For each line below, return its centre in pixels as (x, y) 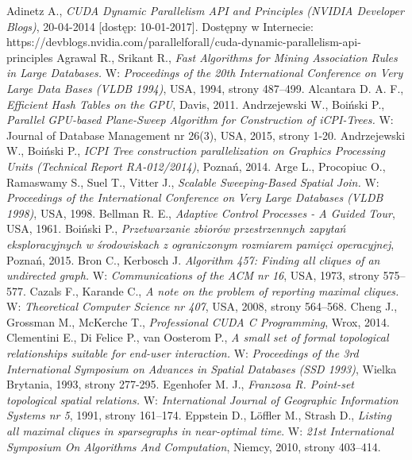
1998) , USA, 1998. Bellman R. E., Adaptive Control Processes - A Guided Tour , (201, 213)
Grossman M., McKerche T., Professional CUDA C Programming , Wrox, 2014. (198, 321)
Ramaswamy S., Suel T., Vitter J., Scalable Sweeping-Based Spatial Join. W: (193, 182)
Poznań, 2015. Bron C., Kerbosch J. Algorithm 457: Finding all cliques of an (193, 259)
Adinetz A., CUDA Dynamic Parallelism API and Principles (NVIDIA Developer (205, 10)
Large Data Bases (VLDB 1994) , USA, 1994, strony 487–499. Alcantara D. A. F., (205, 88)
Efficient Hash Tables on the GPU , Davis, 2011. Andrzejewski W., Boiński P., (196, 104)
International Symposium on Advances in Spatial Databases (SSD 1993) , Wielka (202, 368)
